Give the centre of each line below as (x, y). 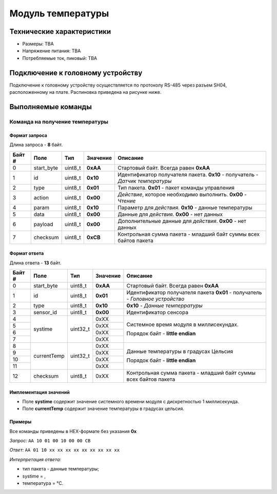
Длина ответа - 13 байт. (35, 263)
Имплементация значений (40, 392)
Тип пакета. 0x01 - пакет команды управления (176, 188)
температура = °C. (43, 483)
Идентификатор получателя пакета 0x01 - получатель (194, 292)
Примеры (21, 422)
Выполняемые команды (51, 107)
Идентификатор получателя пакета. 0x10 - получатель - (188, 174)
